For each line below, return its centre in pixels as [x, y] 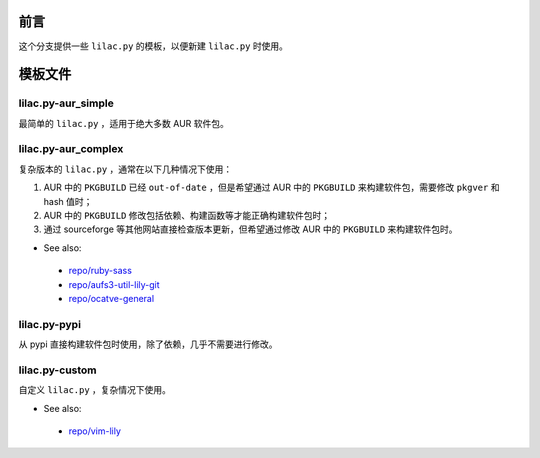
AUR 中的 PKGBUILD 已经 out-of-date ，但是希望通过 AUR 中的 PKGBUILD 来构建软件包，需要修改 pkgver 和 [271, 187]
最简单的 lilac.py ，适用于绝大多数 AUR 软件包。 [124, 123]
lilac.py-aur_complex [71, 149]
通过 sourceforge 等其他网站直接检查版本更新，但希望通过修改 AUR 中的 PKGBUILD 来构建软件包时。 [251, 229]
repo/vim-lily [95, 431]
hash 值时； [68, 201]
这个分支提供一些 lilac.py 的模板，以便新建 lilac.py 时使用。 [153, 46]
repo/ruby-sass [100, 271]
